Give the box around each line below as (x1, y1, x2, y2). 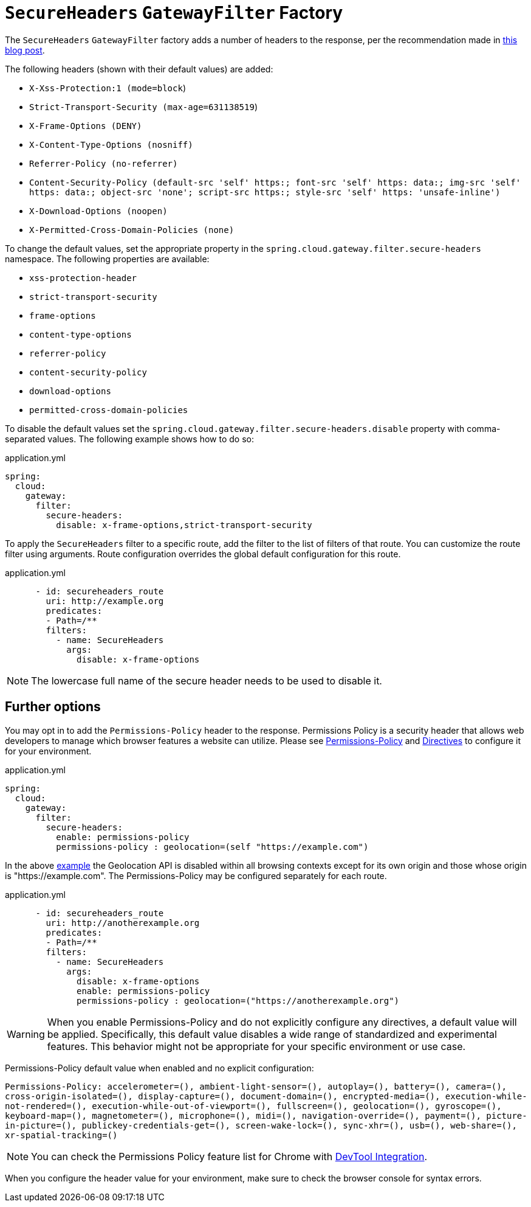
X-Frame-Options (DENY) (29, 120, 142, 131)
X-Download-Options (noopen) (29, 206, 168, 216)
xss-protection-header (29, 273, 137, 283)
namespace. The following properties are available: (5, 253, 210, 264)
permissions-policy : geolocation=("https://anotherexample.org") (77, 995, 400, 1006)
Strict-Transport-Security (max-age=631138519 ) (29, 101, 258, 112)
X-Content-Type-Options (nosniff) (29, 139, 193, 150)
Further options (5, 699, 101, 715)
